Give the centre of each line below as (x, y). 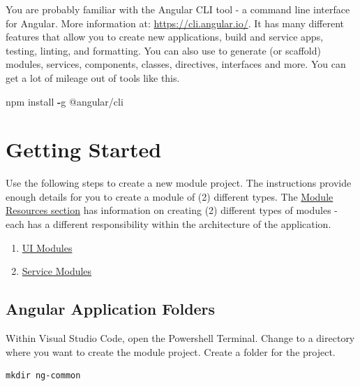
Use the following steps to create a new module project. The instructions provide (179, 183)
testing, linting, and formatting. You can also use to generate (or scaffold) (163, 50)
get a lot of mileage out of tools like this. (93, 77)
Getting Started (84, 149)
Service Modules (57, 271)
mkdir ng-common (43, 376)
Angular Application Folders (111, 309)
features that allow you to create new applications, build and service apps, (165, 37)
